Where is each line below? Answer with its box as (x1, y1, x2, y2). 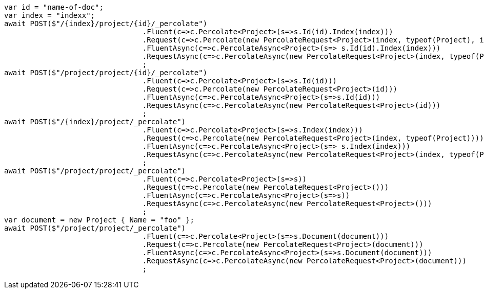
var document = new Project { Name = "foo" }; (4, 216, 194, 224)
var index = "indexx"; (4, 11, 95, 19)
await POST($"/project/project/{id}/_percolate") (4, 69, 208, 77)
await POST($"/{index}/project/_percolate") (4, 118, 186, 126)
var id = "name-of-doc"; (4, 3, 104, 11)
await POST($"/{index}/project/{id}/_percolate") (4, 19, 208, 28)
